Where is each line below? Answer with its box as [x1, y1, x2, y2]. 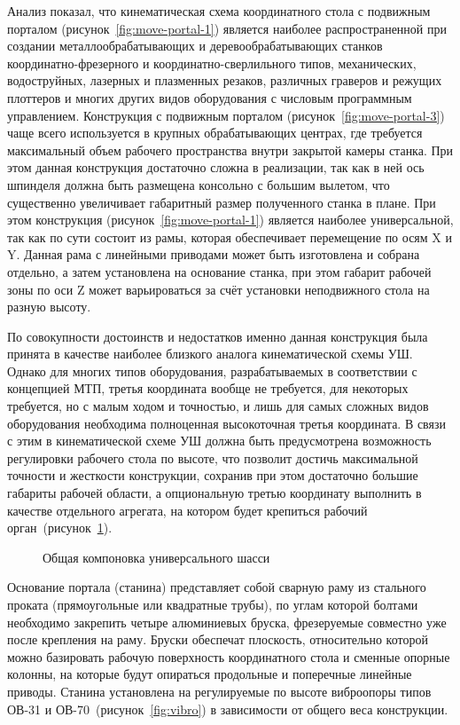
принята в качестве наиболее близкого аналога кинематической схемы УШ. [7, 344, 413, 363]
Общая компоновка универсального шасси [43, 548, 270, 566]
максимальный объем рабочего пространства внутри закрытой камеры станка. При [7, 140, 454, 159]
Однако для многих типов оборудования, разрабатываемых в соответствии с [7, 361, 417, 380]
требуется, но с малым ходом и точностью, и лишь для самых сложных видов [7, 397, 429, 415]
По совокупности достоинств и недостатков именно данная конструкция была [7, 327, 428, 345]
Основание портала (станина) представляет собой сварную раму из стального [7, 578, 426, 596]
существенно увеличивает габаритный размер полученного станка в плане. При [7, 193, 436, 211]
